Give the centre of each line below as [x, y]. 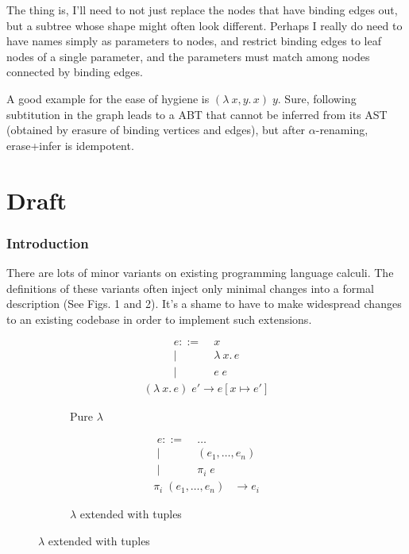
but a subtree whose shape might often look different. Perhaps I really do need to [204, 25]
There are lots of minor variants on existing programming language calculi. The [200, 272]
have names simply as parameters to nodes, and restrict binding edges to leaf [194, 41]
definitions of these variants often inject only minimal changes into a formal [190, 288]
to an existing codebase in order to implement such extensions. [159, 319]
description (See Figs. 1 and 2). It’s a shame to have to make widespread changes [204, 304]
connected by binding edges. [75, 72]
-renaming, [342, 130]
